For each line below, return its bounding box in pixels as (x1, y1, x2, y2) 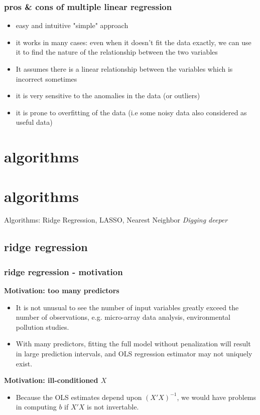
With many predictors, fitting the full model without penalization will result (16, 338, 251, 349)
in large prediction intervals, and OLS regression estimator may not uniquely (16, 348, 252, 359)
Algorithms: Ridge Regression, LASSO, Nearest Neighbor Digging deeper (4, 215, 228, 225)
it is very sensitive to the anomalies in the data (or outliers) (16, 90, 200, 101)
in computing (16, 401, 57, 412)
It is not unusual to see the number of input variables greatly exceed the (16, 302, 239, 312)
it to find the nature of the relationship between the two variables (16, 47, 218, 57)
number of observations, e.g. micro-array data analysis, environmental (16, 312, 230, 322)
